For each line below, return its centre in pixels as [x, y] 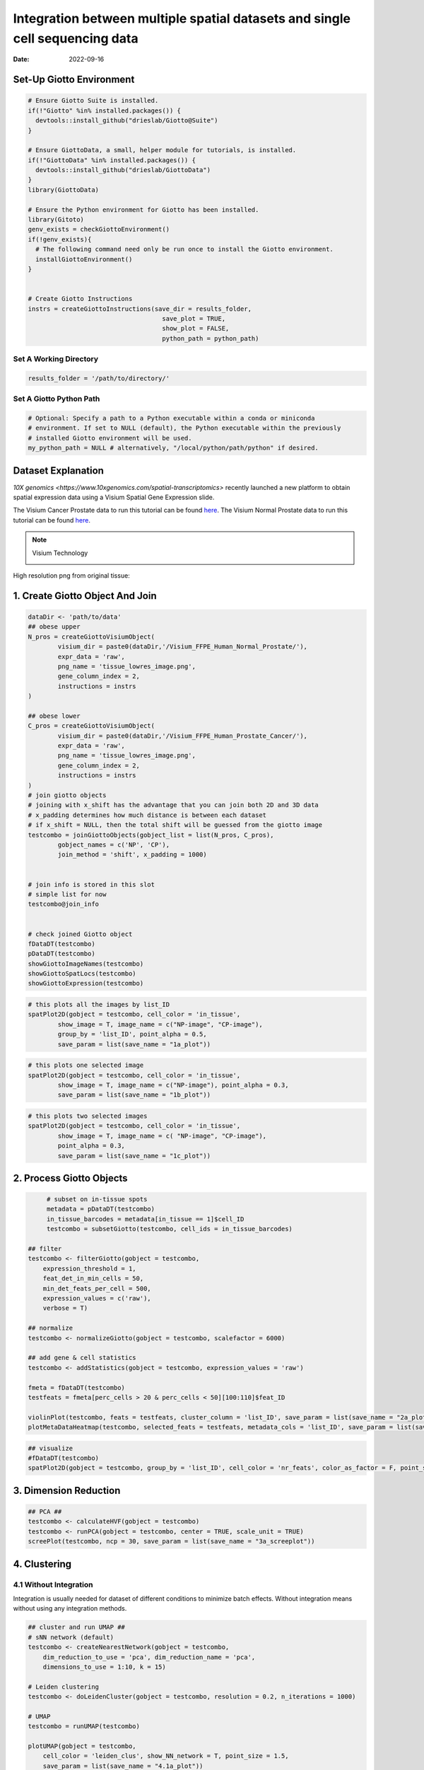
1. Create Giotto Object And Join [85, 596]
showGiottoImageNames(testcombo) [86, 964]
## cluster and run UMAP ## [76, 1627]
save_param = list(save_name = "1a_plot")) [134, 1044]
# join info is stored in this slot [92, 884]
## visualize [51, 1448]
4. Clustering [42, 1564]
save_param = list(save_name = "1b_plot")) [134, 1095]
